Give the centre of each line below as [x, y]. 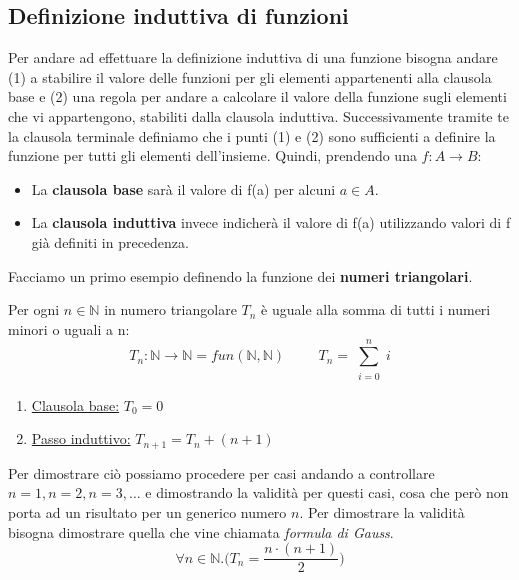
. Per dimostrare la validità [382, 511]
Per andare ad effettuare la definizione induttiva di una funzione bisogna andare [253, 57]
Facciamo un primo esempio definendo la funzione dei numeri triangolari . [240, 275]
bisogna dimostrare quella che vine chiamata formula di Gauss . [201, 531]
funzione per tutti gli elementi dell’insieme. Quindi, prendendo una [212, 155]
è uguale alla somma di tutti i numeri [376, 309]
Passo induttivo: [81, 438]
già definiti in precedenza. [110, 241]
